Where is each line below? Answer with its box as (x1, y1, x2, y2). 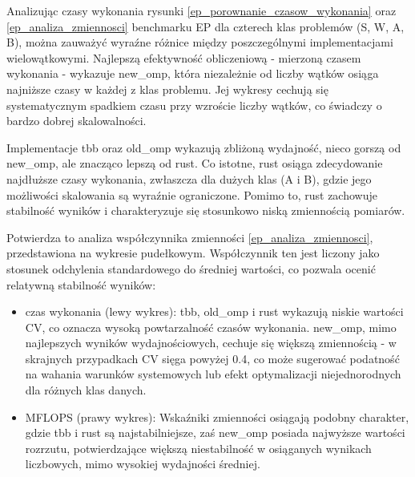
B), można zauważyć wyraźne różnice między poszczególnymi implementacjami (6, 34, 393, 51)
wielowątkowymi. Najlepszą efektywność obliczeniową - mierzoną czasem (6, 49, 361, 66)
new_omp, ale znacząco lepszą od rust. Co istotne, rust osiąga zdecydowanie (6, 155, 383, 172)
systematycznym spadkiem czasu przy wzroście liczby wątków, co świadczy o (6, 96, 382, 113)
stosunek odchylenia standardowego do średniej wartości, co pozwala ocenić (6, 260, 376, 277)
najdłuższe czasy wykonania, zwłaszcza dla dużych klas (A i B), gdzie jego (6, 170, 372, 187)
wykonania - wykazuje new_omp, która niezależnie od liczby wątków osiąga (6, 65, 379, 82)
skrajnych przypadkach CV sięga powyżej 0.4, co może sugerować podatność (25, 350, 400, 366)
